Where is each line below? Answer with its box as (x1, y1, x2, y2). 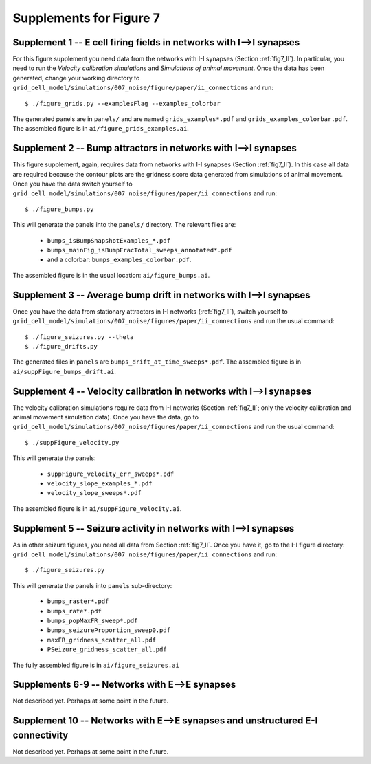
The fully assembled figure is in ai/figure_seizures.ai (12, 661, 180, 669)
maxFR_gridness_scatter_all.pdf (47, 636, 156, 644)
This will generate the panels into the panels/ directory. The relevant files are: (12, 221, 236, 229)
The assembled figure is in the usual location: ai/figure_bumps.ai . (12, 271, 210, 279)
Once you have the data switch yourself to (12, 179, 133, 188)
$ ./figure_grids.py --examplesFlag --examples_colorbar (25, 100, 221, 107)
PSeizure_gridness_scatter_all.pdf (47, 646, 168, 653)
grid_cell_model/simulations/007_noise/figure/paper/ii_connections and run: (12, 83, 274, 92)
